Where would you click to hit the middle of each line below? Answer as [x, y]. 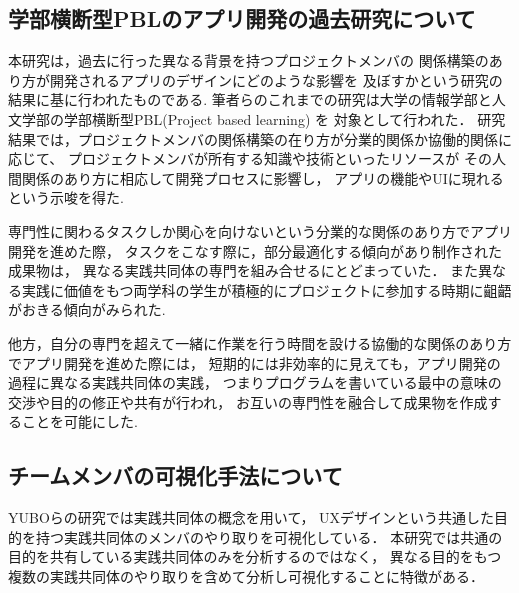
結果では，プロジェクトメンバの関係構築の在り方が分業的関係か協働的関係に [260, 138]
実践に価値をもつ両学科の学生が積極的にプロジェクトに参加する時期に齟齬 [266, 289]
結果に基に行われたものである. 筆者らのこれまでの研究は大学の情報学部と [250, 99]
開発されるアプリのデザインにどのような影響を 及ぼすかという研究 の [276, 79]
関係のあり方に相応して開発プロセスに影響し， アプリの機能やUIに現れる [262, 177]
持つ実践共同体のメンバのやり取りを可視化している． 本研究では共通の [269, 536]
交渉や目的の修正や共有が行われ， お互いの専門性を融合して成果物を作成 [248, 401]
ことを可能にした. [79, 421]
